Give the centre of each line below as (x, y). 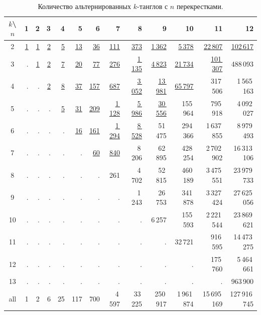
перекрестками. (200, 6)
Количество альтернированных (85, 6)
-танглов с (152, 6)
